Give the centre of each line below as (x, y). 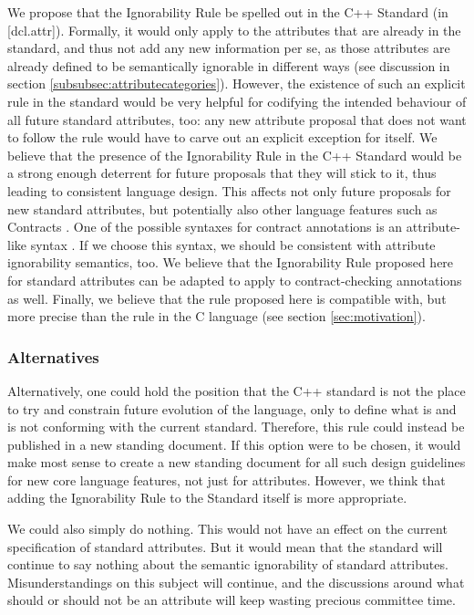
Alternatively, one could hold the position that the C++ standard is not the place (237, 390)
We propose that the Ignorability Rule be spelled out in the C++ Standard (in (228, 12)
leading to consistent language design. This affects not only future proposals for (229, 190)
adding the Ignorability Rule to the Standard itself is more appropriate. (207, 498)
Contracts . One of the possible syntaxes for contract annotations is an (205, 227)
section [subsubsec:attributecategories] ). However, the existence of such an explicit (237, 83)
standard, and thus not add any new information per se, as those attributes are (229, 48)
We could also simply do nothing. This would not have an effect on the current (227, 529)
